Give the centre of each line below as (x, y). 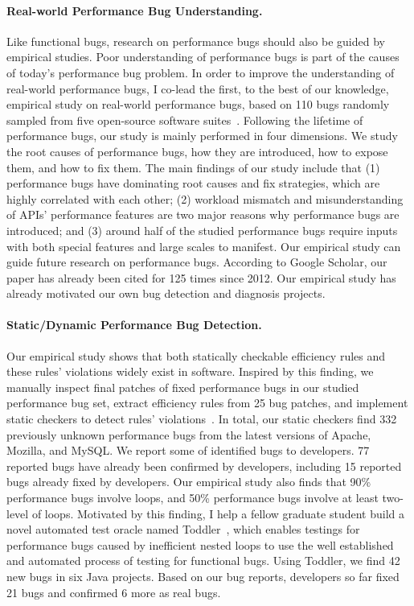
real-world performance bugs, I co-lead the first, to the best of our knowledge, (198, 88)
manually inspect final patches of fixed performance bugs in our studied (183, 387)
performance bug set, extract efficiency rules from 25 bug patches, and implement (207, 403)
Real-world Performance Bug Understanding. (135, 10)
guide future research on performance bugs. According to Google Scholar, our (197, 262)
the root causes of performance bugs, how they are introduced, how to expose (197, 151)
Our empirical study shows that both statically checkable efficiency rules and (196, 355)
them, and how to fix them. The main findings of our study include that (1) (193, 167)
